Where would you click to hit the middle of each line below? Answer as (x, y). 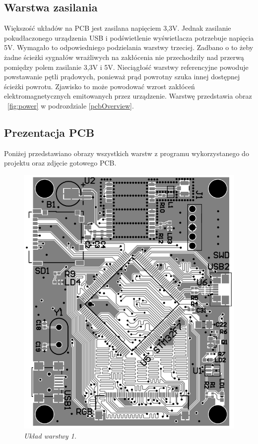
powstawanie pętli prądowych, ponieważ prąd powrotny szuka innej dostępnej (122, 77)
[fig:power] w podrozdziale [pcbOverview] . (71, 105)
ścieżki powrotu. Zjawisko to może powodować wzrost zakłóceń (99, 86)
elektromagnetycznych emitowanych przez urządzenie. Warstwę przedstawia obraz (128, 96)
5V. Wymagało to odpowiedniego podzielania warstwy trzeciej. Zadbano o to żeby (129, 47)
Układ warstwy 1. (50, 436)
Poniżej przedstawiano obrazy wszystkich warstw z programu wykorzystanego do (127, 153)
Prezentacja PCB (49, 132)
